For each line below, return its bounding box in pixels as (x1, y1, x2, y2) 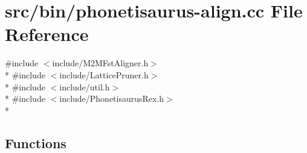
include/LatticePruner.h (59, 68, 149, 81)
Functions (5, 133, 66, 152)
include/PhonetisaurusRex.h (59, 92, 164, 105)
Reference (5, 22, 89, 46)
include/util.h (59, 80, 110, 93)
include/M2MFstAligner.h (52, 57, 149, 69)
